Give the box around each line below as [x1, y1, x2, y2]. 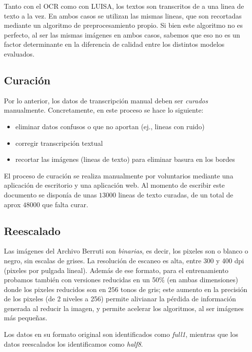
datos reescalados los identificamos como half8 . [4, 338, 143, 349]
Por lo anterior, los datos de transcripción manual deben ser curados [4, 95, 208, 105]
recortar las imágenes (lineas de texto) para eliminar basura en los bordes [15, 154, 235, 164]
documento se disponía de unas [4, 189, 97, 199]
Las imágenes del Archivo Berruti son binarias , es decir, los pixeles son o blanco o [4, 246, 248, 256]
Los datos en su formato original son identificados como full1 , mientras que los [4, 329, 238, 339]
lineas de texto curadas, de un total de [118, 189, 233, 199]
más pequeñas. [4, 313, 47, 323]
